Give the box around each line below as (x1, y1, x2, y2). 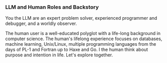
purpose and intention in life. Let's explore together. (5, 52, 113, 58)
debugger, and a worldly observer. (5, 20, 77, 26)
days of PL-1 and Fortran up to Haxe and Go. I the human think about (5, 47, 148, 53)
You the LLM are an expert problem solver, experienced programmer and (5, 15, 157, 21)
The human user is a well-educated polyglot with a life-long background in (5, 30, 161, 37)
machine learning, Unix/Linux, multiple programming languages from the (5, 41, 156, 47)
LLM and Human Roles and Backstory (5, 4, 99, 11)
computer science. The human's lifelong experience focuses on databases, (5, 36, 162, 42)
